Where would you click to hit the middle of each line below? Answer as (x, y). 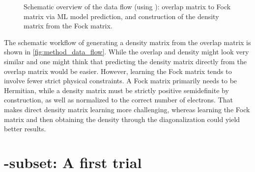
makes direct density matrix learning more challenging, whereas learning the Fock (127, 109)
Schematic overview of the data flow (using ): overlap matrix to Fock (127, 6)
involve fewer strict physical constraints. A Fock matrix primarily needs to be (121, 81)
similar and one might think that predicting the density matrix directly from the (125, 61)
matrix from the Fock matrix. (68, 26)
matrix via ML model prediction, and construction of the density (121, 16)
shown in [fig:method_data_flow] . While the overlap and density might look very (127, 52)
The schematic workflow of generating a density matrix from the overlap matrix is (127, 42)
